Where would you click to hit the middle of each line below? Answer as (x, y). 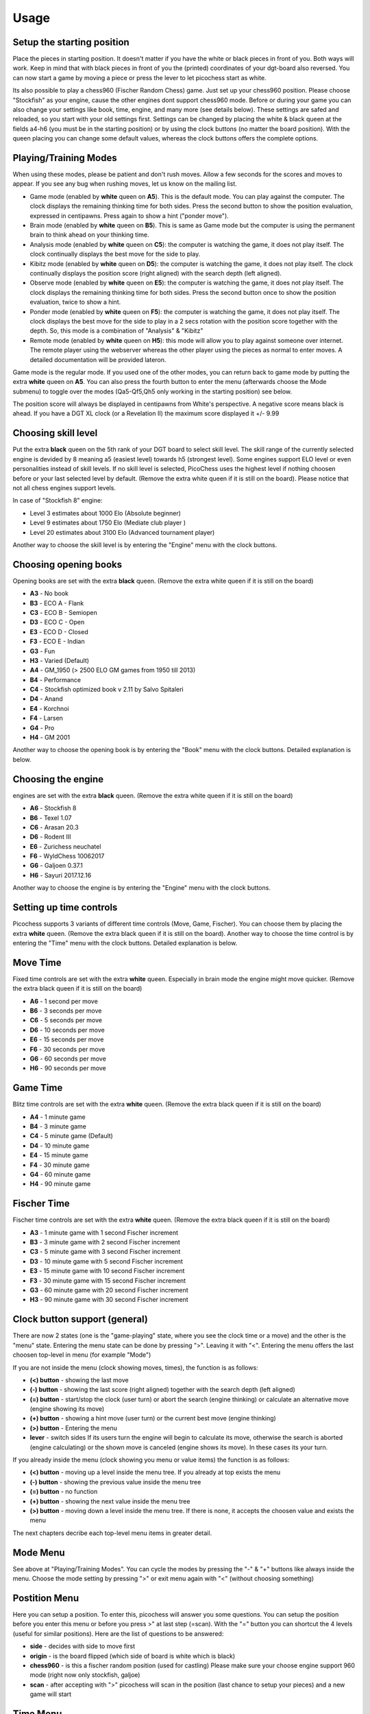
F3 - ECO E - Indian (57, 642)
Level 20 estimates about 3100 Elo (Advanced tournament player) (122, 532)
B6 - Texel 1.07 (51, 818)
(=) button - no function (64, 1492)
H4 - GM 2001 (50, 738)
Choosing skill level (55, 433)
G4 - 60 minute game (60, 1174)
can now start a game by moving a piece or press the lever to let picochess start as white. (139, 77)
